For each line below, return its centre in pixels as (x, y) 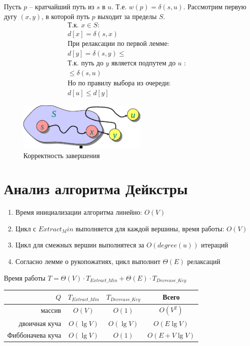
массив (51, 310)
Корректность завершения (62, 155)
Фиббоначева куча (34, 335)
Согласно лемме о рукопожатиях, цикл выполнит (88, 261)
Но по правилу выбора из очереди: (119, 84)
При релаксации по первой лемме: (118, 44)
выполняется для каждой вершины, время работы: (150, 228)
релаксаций (204, 261)
